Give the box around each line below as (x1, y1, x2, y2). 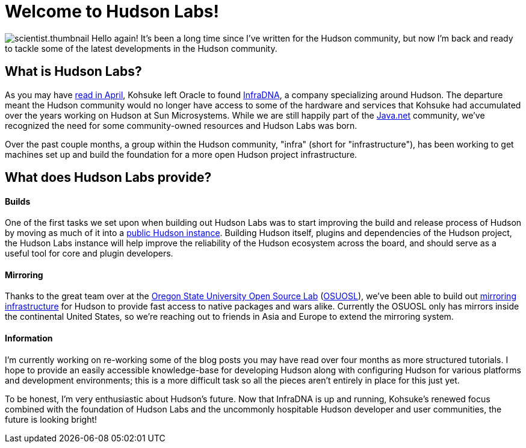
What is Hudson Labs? (5, 64, 142, 79)
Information (5, 333, 53, 344)
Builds (5, 196, 31, 207)
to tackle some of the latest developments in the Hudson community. (5, 43, 277, 54)
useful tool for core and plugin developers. (5, 248, 173, 259)
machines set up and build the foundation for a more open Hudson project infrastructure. (5, 149, 357, 160)
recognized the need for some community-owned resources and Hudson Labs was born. (5, 120, 357, 131)
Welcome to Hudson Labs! (5, 1, 220, 22)
